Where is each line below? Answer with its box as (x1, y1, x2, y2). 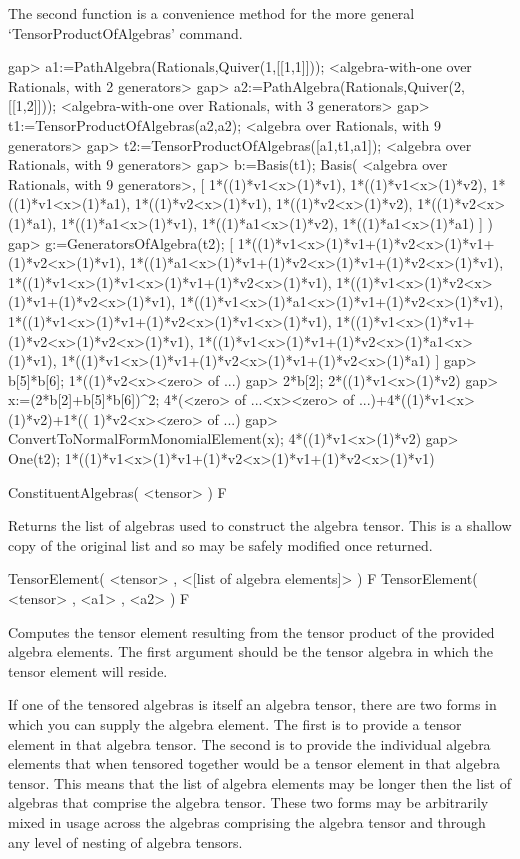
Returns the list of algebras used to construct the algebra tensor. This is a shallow (8, 515, 512, 536)
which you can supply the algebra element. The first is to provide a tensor (8, 714, 462, 734)
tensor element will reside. (8, 660, 168, 681)
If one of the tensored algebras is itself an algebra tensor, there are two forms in (8, 694, 497, 715)
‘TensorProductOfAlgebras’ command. (8, 22, 243, 43)
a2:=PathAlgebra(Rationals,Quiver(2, (233, 75, 465, 96)
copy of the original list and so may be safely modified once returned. (8, 534, 433, 555)
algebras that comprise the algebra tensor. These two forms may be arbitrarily (8, 792, 489, 813)
